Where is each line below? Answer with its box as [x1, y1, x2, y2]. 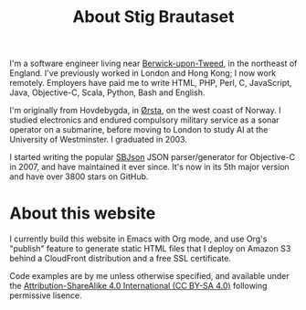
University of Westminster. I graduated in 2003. [9, 134, 187, 145]
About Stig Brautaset [72, 6, 235, 27]
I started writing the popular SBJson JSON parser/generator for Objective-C [9, 152, 295, 163]
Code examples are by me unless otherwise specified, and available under [9, 271, 290, 282]
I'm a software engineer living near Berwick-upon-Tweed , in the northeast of [9, 58, 298, 69]
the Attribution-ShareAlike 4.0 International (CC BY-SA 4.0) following [9, 281, 268, 292]
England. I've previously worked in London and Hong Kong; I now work [9, 68, 277, 79]
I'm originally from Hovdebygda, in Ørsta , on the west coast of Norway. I [9, 105, 281, 116]
